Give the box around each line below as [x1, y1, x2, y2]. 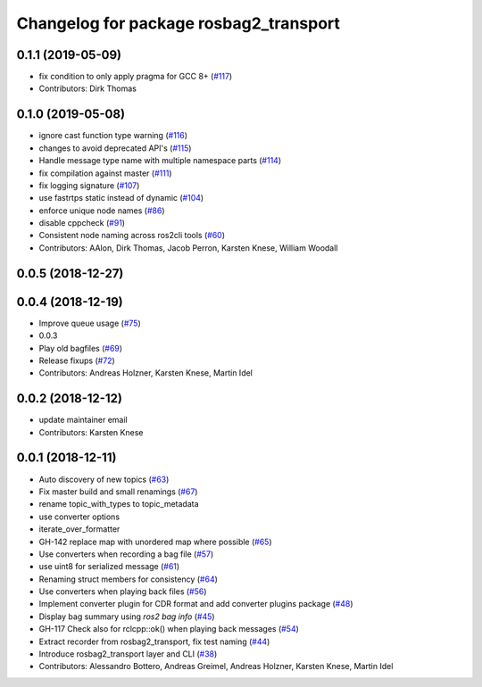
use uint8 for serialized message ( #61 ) [38, 561, 180, 572]
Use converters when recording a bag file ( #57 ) [38, 549, 214, 559]
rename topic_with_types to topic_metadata [38, 499, 200, 509]
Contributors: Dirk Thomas [38, 83, 137, 94]
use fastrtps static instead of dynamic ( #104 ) [38, 193, 204, 203]
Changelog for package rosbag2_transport [16, 13, 341, 33]
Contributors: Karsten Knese [38, 426, 144, 437]
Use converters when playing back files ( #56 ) [38, 586, 207, 597]
